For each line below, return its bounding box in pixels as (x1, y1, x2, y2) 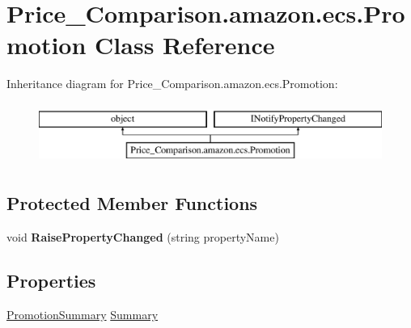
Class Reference (95, 28, 275, 61)
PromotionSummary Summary (6, 306, 159, 323)
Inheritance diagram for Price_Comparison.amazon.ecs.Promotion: (6, 75, 338, 92)
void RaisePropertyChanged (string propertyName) (6, 229, 279, 246)
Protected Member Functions (6, 191, 258, 216)
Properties (6, 268, 96, 293)
